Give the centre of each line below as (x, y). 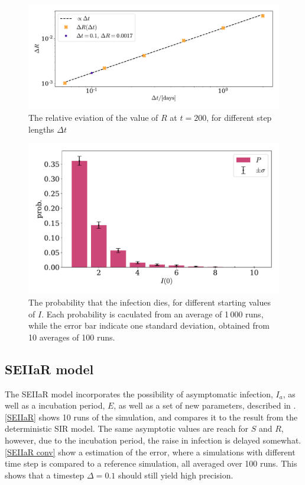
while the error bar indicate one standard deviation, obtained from (149, 325)
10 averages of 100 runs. (72, 337)
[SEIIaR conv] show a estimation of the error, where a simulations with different (150, 452)
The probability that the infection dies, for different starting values (150, 302)
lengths (41, 129)
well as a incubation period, (55, 405)
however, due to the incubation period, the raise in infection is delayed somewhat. (153, 440)
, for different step (239, 117)
